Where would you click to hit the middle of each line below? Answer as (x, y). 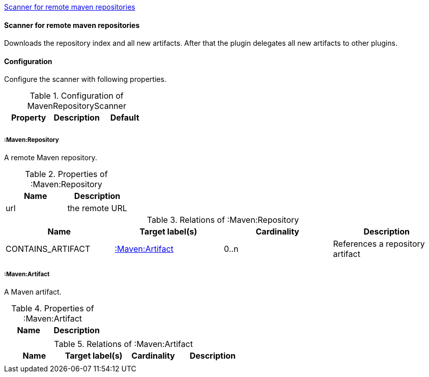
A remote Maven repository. (51, 158)
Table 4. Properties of (53, 308)
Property (28, 118)
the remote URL (97, 208)
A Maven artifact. (33, 292)
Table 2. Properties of (66, 174)
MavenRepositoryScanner (77, 106)
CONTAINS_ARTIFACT (48, 249)
